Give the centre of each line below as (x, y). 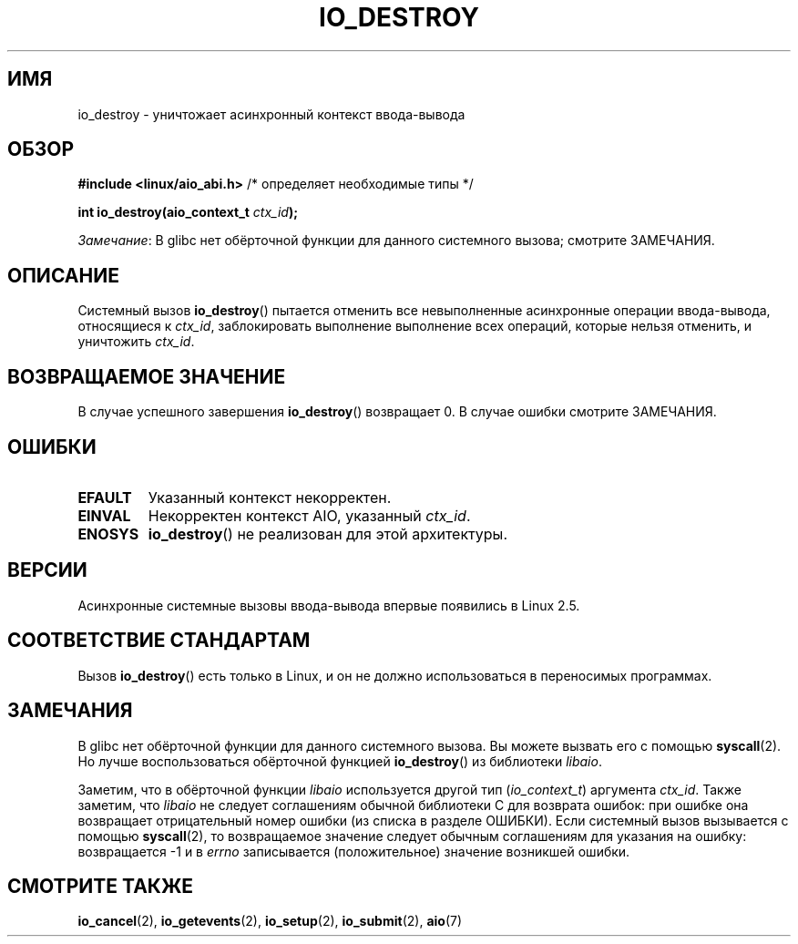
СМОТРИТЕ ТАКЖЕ (101, 886)
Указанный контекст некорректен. (270, 497)
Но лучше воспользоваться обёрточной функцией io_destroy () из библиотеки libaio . (340, 761)
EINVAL (104, 515)
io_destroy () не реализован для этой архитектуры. (327, 534)
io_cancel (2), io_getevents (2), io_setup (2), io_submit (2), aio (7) (270, 921)
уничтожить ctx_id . (136, 342)
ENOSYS (108, 534)
